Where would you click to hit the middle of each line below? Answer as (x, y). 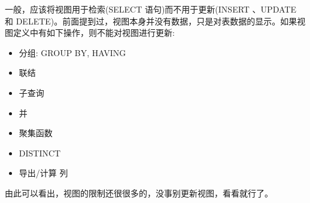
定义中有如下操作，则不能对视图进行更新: (94, 33)
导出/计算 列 (43, 173)
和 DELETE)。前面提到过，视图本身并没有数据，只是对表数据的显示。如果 (151, 21)
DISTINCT (40, 153)
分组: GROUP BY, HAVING (72, 52)
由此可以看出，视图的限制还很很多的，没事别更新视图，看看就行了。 (139, 193)
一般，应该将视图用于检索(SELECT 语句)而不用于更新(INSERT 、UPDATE (151, 9)
